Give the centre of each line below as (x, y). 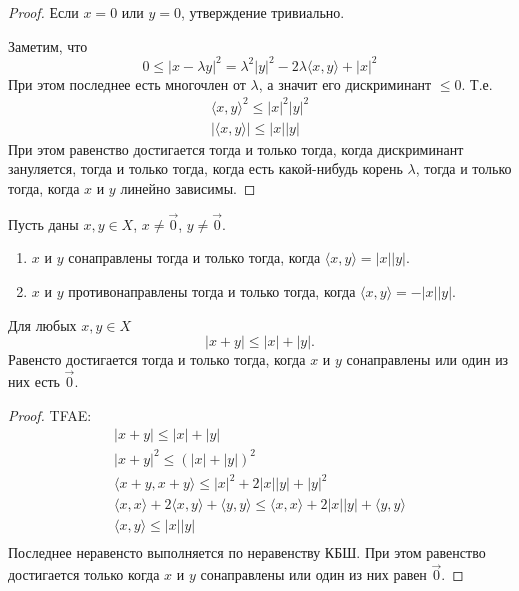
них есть (34, 381)
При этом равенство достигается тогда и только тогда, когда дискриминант (236, 148)
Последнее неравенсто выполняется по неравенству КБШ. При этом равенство (247, 552)
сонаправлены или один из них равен (313, 574)
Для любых (42, 324)
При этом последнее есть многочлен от (127, 83)
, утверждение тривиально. (262, 12)
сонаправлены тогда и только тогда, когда (194, 257)
